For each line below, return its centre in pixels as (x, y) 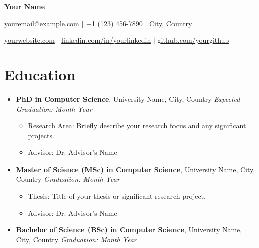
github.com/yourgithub (193, 40)
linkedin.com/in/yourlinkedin (106, 40)
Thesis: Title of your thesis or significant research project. (117, 196)
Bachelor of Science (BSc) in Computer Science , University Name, (129, 230)
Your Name (25, 6)
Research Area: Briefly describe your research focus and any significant (137, 126)
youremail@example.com (42, 23)
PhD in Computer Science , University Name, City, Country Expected (128, 98)
